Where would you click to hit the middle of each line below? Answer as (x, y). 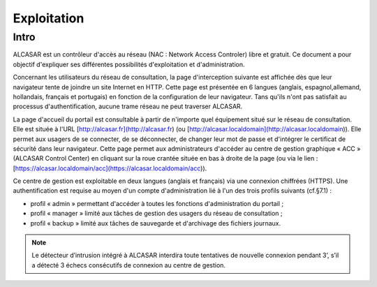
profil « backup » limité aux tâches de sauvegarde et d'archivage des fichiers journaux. (156, 223)
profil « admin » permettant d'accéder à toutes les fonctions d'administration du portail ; (157, 203)
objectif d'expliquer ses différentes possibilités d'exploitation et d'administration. (129, 64)
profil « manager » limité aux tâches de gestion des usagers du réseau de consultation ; (156, 214)
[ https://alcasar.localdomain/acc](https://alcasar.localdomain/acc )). (110, 168)
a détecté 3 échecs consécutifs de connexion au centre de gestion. (129, 265)
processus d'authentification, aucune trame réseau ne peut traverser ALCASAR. (128, 106)
